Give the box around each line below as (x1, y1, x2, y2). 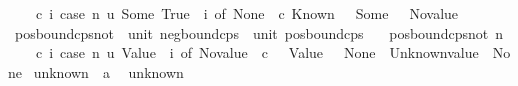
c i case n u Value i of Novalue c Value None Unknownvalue (35, 42, 479, 63)
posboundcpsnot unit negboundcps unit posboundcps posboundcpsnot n (14, 22, 503, 43)
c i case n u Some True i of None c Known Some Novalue (35, 3, 459, 23)
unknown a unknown (33, 61, 184, 82)
